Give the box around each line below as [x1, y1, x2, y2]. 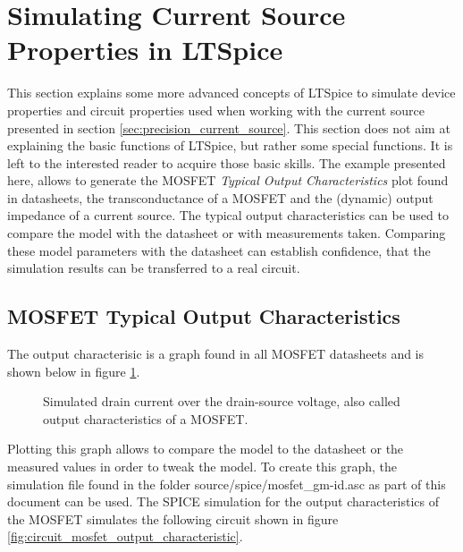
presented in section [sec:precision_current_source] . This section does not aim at [7, 118, 450, 137]
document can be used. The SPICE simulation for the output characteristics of [7, 492, 440, 511]
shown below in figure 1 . [7, 361, 140, 380]
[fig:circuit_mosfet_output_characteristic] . [7, 527, 243, 546]
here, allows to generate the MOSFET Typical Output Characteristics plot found [7, 171, 449, 190]
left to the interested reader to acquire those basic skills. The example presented [7, 153, 446, 172]
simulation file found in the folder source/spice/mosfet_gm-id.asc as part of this [7, 474, 446, 493]
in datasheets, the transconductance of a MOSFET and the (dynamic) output [7, 188, 434, 207]
